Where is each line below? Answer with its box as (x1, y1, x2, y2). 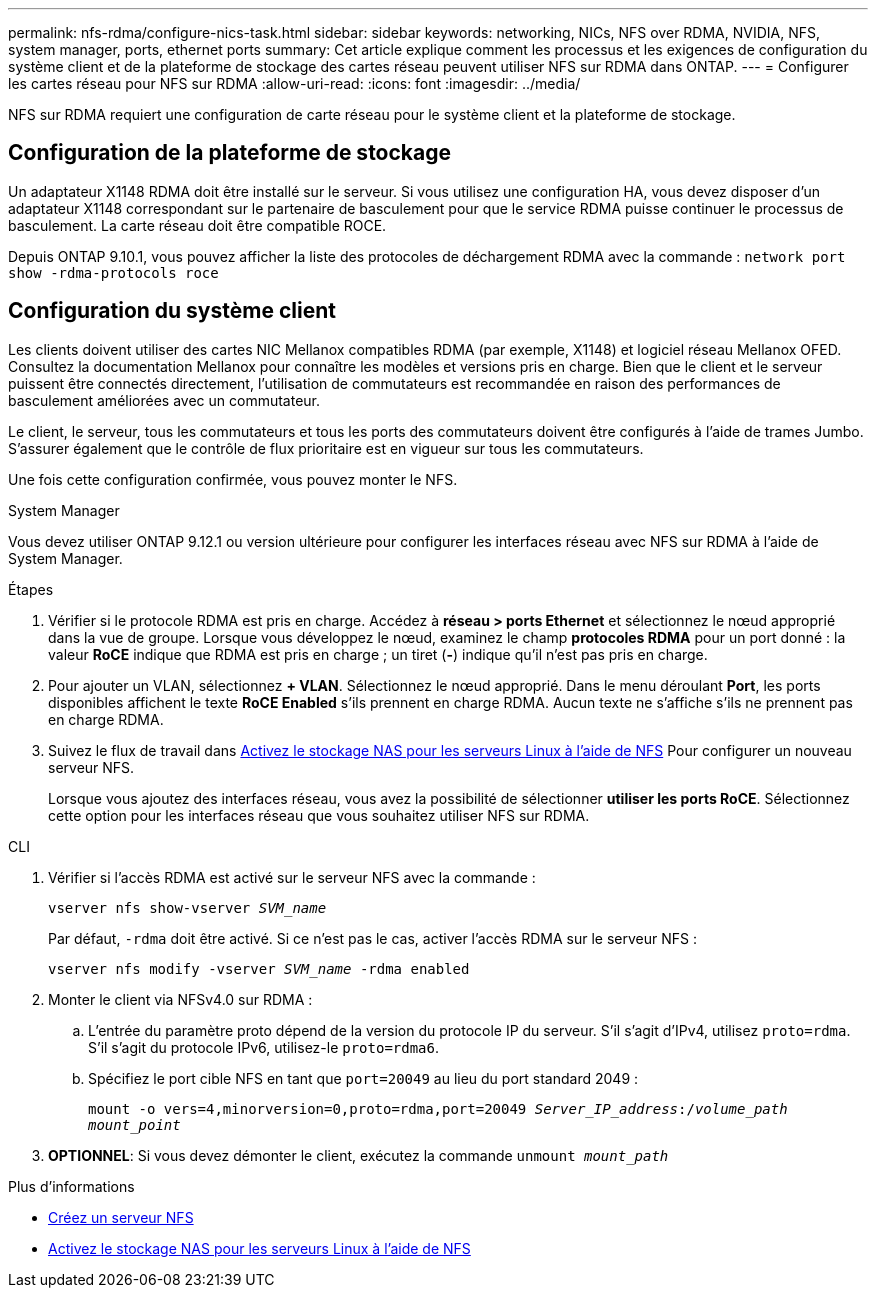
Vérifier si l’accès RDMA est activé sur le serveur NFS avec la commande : (48, 868, 536, 886)
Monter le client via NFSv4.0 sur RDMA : (48, 990, 313, 1008)
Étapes (8, 580, 54, 598)
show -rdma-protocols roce (8, 264, 219, 281)
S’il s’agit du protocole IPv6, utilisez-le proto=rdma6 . (88, 1038, 440, 1056)
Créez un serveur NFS (48, 1208, 194, 1226)
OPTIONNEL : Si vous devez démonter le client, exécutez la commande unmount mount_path (48, 1146, 669, 1164)
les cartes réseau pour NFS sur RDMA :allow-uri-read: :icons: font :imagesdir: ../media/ (8, 75, 581, 92)
